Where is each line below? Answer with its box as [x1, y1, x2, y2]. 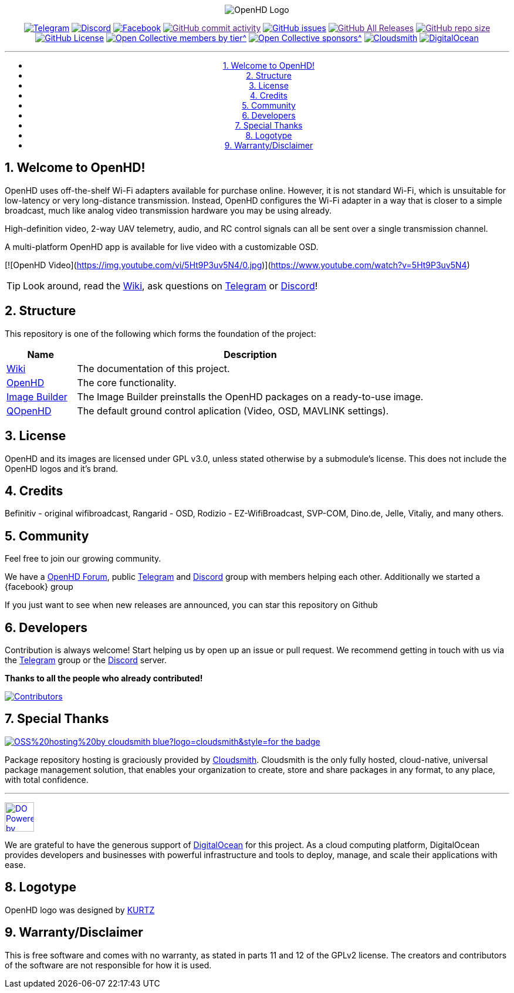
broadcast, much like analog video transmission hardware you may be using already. [5, 205, 332, 215]
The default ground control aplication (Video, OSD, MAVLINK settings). [77, 404, 389, 417]
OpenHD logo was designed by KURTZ [5, 904, 155, 915]
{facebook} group [5, 582, 73, 592]
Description [224, 348, 277, 360]
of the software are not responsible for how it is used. [5, 960, 212, 970]
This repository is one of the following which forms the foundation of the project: [5, 328, 316, 339]
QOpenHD [6, 404, 52, 417]
